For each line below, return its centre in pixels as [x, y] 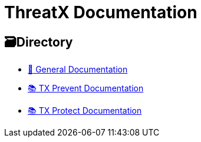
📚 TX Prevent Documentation [86, 88]
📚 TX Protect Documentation [85, 111]
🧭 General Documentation [78, 70]
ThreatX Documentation [101, 12]
